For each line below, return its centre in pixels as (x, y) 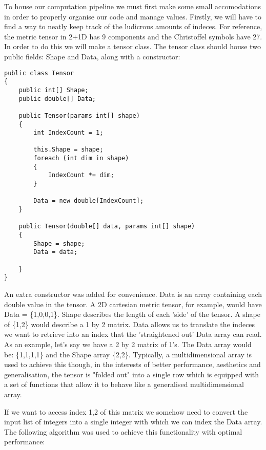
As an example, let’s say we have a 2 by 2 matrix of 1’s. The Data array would (128, 344)
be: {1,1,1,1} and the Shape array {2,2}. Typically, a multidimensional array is (128, 354)
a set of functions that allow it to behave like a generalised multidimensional (124, 384)
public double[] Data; (57, 99)
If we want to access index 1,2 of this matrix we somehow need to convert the (126, 411)
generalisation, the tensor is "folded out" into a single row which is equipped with (132, 374)
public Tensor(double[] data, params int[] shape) (107, 227)
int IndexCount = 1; (68, 133)
